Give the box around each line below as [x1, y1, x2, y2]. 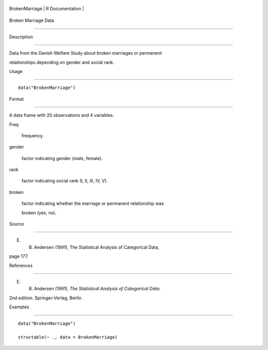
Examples [9, 304, 29, 310]
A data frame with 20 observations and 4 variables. [9, 112, 114, 118]
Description [9, 34, 33, 40]
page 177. [9, 254, 29, 260]
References [9, 262, 33, 268]
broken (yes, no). [21, 209, 57, 216]
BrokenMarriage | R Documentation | [9, 5, 84, 11]
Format [9, 96, 24, 102]
